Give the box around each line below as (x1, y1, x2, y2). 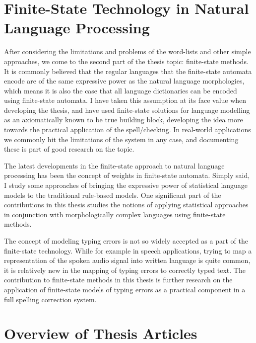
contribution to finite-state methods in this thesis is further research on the (4, 274, 233, 285)
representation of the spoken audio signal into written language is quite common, (4, 255, 251, 265)
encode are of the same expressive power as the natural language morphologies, (4, 76, 245, 86)
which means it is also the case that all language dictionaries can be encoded (4, 85, 237, 95)
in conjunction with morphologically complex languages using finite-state (4, 209, 226, 219)
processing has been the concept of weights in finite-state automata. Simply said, (4, 170, 250, 180)
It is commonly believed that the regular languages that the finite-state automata (4, 66, 252, 76)
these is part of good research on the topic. (4, 144, 134, 154)
